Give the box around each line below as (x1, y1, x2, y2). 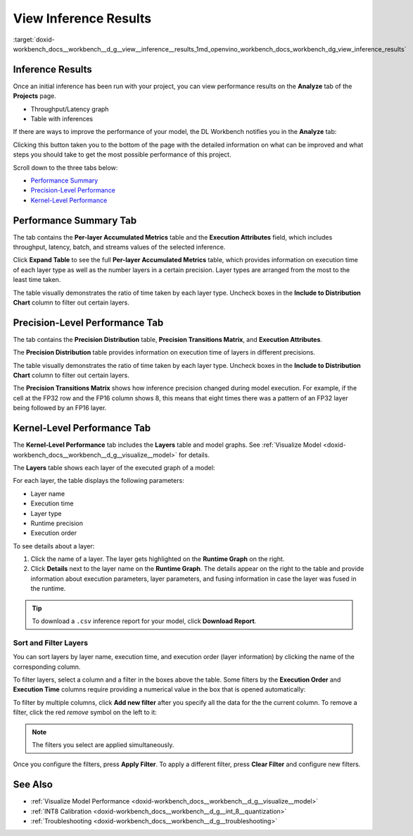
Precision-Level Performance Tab (13, 316, 164, 328)
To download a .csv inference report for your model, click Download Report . (32, 617, 257, 625)
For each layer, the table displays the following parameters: (13, 477, 184, 485)
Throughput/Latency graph (30, 104, 109, 113)
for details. (178, 450, 210, 459)
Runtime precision (30, 519, 84, 527)
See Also (13, 779, 53, 791)
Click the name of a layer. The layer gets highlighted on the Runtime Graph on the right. (30, 555, 285, 563)
